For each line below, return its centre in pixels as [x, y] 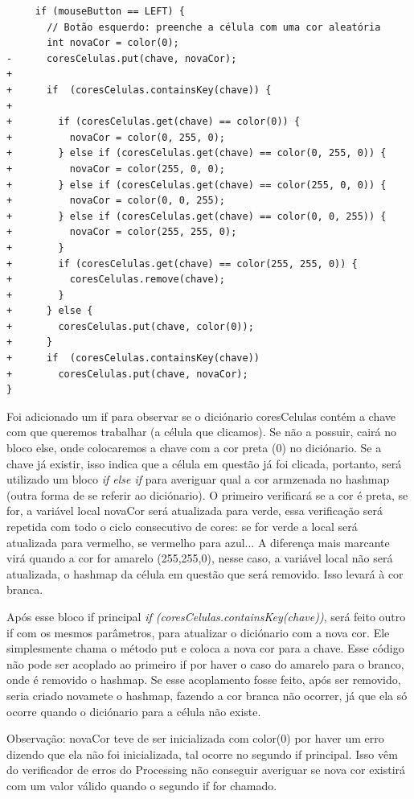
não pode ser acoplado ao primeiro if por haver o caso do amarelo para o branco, [205, 663]
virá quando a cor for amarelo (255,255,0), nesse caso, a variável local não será [200, 558]
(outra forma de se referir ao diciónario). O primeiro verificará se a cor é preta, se [207, 494]
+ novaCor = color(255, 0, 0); [116, 169]
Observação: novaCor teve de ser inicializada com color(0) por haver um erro [195, 738]
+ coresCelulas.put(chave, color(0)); [130, 326]
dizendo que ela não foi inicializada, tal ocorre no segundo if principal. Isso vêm [202, 754]
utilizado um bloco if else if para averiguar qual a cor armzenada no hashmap [198, 479]
